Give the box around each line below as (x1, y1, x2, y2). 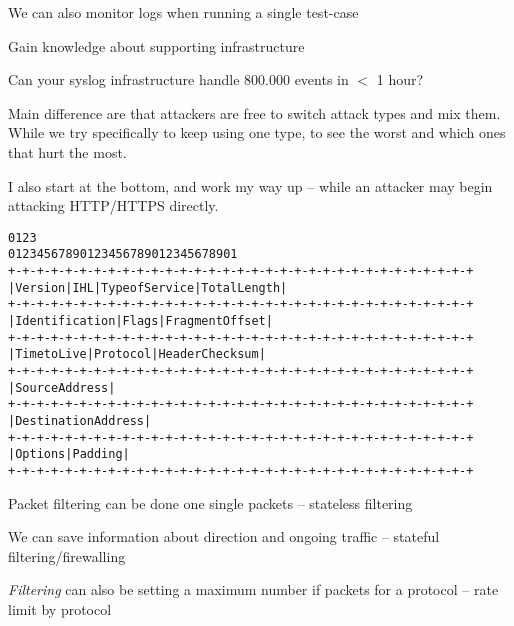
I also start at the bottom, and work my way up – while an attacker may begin (8, 175, 493, 196)
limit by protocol (8, 598, 112, 619)
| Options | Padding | (8, 447, 130, 462)
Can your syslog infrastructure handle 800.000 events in (8, 69, 349, 90)
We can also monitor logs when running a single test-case (8, 2, 359, 22)
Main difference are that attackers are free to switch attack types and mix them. (8, 102, 501, 123)
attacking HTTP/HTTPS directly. (8, 195, 219, 216)
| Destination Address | (8, 413, 152, 428)
